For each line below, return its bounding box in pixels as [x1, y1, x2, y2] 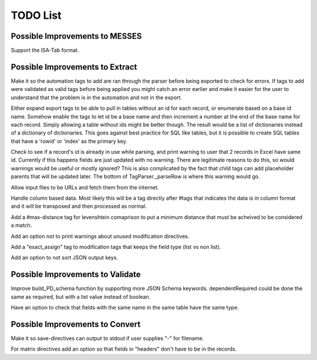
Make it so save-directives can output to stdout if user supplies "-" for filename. [11, 335, 204, 342]
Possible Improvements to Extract [11, 62, 137, 72]
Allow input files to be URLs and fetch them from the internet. [11, 184, 159, 191]
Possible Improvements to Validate [11, 270, 141, 280]
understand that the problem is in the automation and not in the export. [11, 94, 182, 101]
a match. [11, 222, 32, 229]
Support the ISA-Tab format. [11, 47, 79, 54]
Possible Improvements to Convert [11, 319, 141, 329]
